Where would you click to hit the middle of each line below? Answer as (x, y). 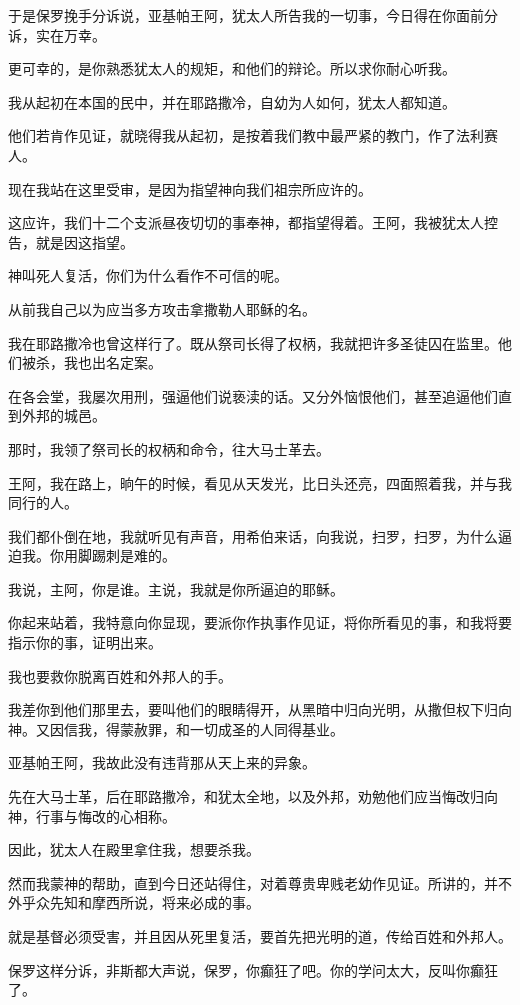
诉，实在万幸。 (57, 34)
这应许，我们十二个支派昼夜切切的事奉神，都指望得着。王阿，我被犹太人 (246, 222)
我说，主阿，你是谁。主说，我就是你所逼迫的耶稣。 (176, 588)
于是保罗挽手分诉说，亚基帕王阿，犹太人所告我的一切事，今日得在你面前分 (253, 15)
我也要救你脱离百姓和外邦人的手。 (120, 675)
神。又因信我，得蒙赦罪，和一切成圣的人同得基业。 (176, 728)
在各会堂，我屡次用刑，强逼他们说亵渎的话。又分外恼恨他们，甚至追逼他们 (253, 395)
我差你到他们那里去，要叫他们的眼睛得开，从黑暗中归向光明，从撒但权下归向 (260, 709)
